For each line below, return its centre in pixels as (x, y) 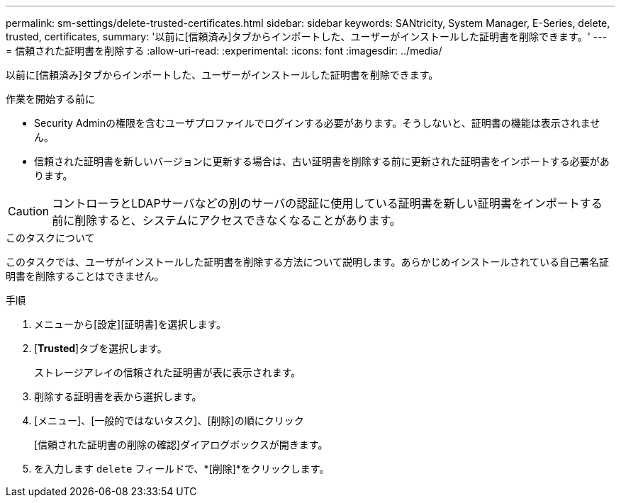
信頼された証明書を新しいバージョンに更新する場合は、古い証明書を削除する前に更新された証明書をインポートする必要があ (322, 161)
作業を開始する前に (50, 99)
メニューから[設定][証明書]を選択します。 (130, 324)
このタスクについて (50, 238)
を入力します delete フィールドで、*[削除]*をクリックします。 (182, 469)
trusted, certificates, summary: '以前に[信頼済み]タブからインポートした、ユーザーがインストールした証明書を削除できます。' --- (307, 36)
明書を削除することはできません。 (85, 276)
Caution (29, 211)
